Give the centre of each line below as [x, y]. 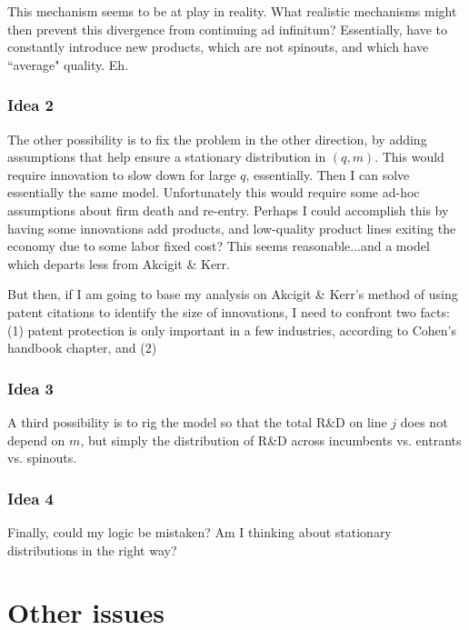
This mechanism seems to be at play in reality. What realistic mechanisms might [232, 11]
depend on [36, 440]
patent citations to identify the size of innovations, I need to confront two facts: [229, 311]
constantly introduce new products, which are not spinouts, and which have [218, 47]
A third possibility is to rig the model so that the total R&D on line [197, 421]
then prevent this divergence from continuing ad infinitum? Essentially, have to [227, 29]
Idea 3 [31, 388]
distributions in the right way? [92, 550]
